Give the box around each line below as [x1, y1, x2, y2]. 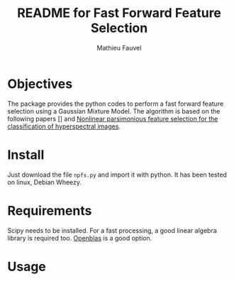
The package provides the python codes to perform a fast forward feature [7, 99, 224, 108]
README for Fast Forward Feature [16, 5, 222, 21]
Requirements [7, 202, 92, 219]
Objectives [7, 76, 73, 92]
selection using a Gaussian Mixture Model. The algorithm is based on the [7, 106, 221, 115]
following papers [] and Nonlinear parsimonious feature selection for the [7, 114, 218, 123]
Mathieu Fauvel [96, 43, 142, 52]
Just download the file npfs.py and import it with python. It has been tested [7, 170, 227, 179]
